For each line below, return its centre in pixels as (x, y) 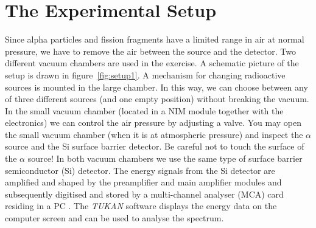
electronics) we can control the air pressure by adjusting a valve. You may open (153, 123)
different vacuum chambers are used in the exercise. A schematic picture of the (152, 63)
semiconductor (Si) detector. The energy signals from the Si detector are (140, 170)
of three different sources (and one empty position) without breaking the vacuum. (157, 99)
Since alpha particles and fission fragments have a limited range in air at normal (155, 39)
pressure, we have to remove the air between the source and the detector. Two (150, 51)
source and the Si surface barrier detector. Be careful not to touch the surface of (155, 146)
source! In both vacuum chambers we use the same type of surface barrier (165, 158)
